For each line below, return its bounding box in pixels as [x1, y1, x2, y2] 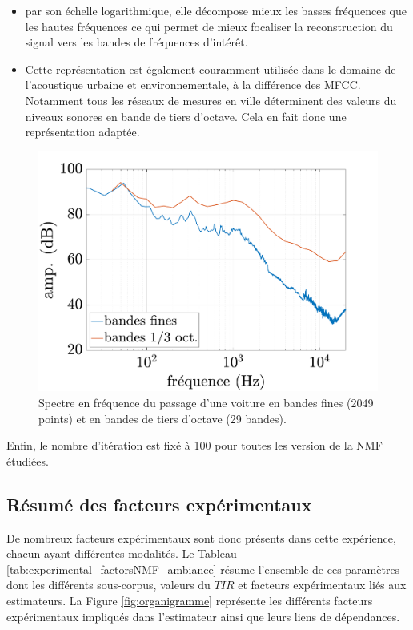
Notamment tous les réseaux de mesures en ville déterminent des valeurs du [25, 91, 397, 108]
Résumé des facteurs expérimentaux [6, 491, 312, 516]
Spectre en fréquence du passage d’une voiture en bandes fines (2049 [38, 394, 374, 410]
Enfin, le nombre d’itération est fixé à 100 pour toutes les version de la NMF [6, 437, 383, 454]
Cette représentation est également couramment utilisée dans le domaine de [25, 60, 396, 77]
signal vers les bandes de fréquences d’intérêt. [25, 34, 248, 50]
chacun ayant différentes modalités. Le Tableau [6, 545, 237, 562]
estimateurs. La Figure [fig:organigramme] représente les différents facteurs [6, 592, 373, 608]
